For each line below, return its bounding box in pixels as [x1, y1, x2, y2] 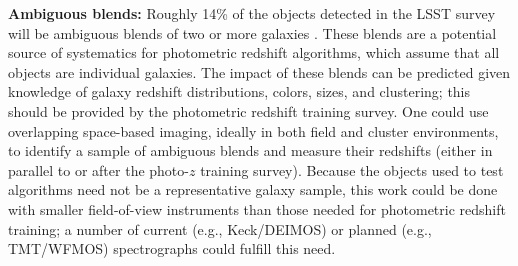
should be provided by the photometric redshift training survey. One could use [8, 100, 489, 121]
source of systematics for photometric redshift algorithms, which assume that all [8, 42, 500, 63]
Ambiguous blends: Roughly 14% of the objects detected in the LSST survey [8, 3, 496, 23]
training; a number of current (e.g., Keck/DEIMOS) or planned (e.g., [8, 218, 432, 239]
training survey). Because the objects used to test [200, 159, 504, 180]
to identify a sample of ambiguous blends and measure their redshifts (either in [8, 140, 493, 161]
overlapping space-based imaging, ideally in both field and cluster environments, [8, 120, 499, 141]
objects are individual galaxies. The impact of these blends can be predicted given [8, 61, 511, 82]
